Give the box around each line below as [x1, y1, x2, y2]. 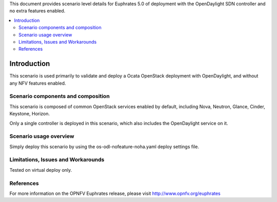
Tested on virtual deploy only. [9, 167, 72, 173]
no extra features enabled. [9, 8, 66, 14]
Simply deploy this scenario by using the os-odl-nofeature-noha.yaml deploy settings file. [9, 144, 200, 150]
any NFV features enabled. [9, 80, 66, 86]
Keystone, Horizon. [9, 111, 50, 117]
